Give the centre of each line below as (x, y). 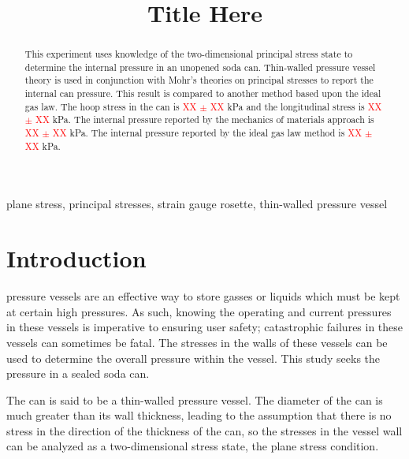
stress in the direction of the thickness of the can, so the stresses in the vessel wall (204, 430)
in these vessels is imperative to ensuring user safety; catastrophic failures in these (205, 327)
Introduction (76, 258)
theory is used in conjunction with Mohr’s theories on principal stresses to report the (199, 80)
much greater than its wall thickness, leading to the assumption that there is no (199, 415)
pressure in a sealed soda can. (78, 373)
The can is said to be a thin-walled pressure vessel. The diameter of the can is (195, 399)
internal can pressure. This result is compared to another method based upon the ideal (203, 93)
